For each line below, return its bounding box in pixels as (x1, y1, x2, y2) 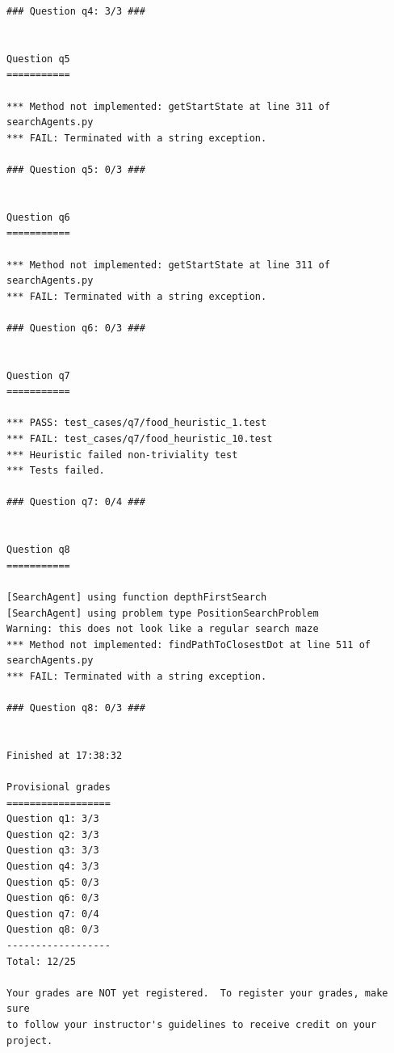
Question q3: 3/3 (6, 845, 99, 857)
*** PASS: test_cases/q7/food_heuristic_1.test (6, 417, 267, 429)
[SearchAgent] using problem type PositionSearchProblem (6, 607, 319, 619)
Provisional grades (6, 781, 111, 794)
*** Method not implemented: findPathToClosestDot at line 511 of (6, 638, 371, 651)
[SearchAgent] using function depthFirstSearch (6, 591, 267, 603)
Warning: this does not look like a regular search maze (6, 623, 319, 635)
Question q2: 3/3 (6, 828, 99, 840)
